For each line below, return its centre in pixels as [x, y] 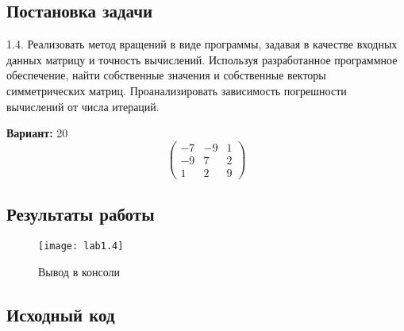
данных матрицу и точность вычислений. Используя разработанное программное [202, 59]
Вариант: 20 [37, 133]
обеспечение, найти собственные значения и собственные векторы [166, 75]
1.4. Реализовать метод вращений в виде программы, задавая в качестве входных [202, 44]
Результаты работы [81, 214]
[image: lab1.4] [81, 246]
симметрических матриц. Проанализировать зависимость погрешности [177, 90]
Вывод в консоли [79, 271]
